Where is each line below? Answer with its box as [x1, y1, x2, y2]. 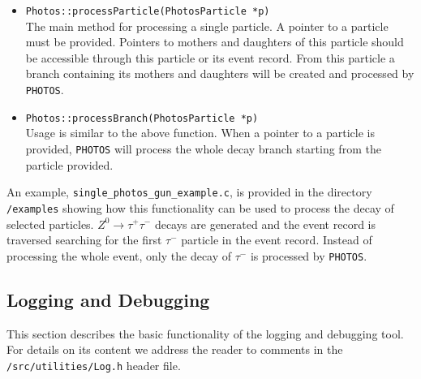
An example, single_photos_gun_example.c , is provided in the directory [6, 183, 372, 200]
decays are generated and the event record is [154, 215, 376, 232]
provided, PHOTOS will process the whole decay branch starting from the [25, 140, 381, 157]
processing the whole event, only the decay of [6, 247, 232, 264]
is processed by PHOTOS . [250, 247, 367, 264]
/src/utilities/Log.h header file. [6, 356, 181, 373]
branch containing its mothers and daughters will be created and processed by [25, 65, 415, 82]
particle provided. [25, 156, 114, 173]
